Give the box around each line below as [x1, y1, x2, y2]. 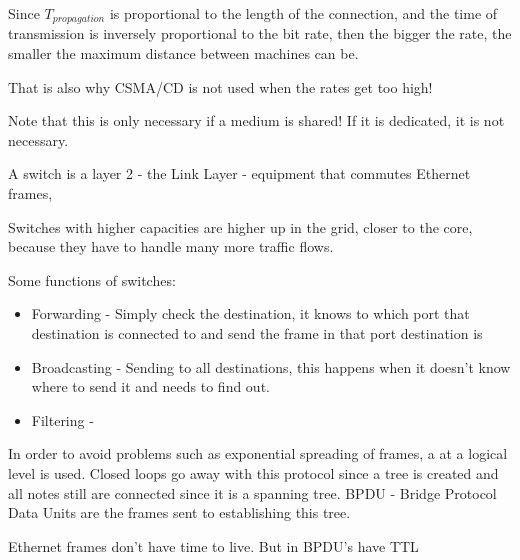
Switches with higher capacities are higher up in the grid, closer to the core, [8, 216, 473, 237]
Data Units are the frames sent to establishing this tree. [8, 502, 351, 523]
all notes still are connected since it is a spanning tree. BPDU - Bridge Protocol [8, 482, 497, 503]
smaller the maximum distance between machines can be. [8, 43, 359, 64]
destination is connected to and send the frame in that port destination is [31, 322, 483, 343]
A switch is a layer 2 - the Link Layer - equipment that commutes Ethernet [8, 163, 471, 184]
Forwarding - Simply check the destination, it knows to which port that [31, 303, 470, 324]
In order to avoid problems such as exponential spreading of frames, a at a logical [8, 443, 508, 464]
